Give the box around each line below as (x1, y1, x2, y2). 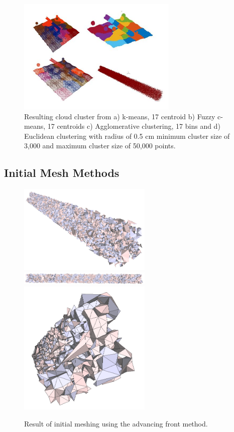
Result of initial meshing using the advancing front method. (24, 418, 208, 429)
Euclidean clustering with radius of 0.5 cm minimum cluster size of (24, 130, 230, 141)
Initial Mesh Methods (4, 165, 120, 180)
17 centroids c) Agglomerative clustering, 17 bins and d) (47, 121, 220, 131)
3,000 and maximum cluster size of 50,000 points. (24, 140, 176, 151)
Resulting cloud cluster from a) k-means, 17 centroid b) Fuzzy (24, 111, 215, 121)
